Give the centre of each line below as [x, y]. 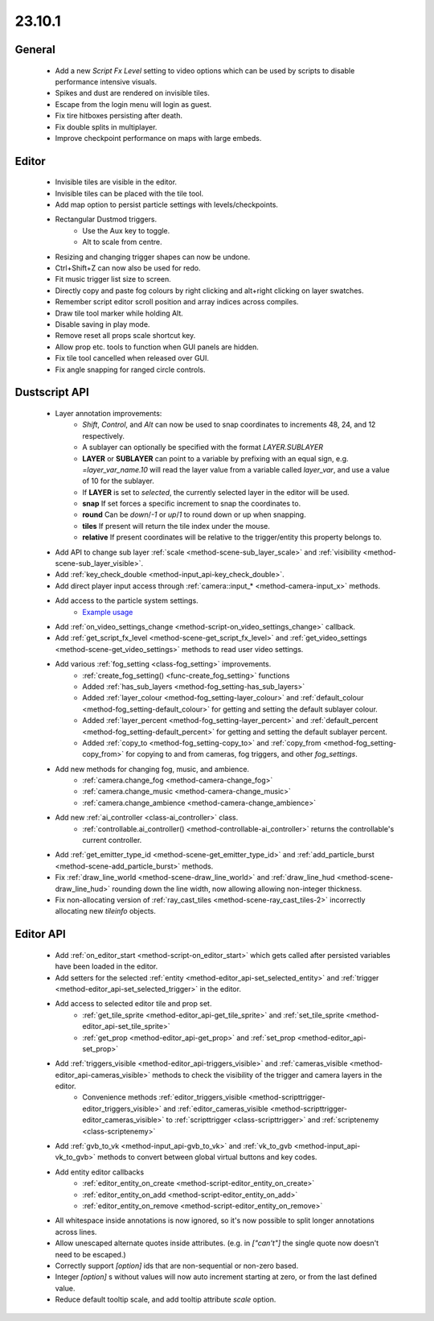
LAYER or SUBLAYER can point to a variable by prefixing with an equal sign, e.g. [215, 458]
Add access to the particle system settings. [127, 601]
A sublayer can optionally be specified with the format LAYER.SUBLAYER [203, 448]
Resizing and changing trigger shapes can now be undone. [153, 257]
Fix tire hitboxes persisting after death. [119, 116]
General [35, 50]
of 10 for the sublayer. [118, 481]
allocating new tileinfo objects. [106, 911]
